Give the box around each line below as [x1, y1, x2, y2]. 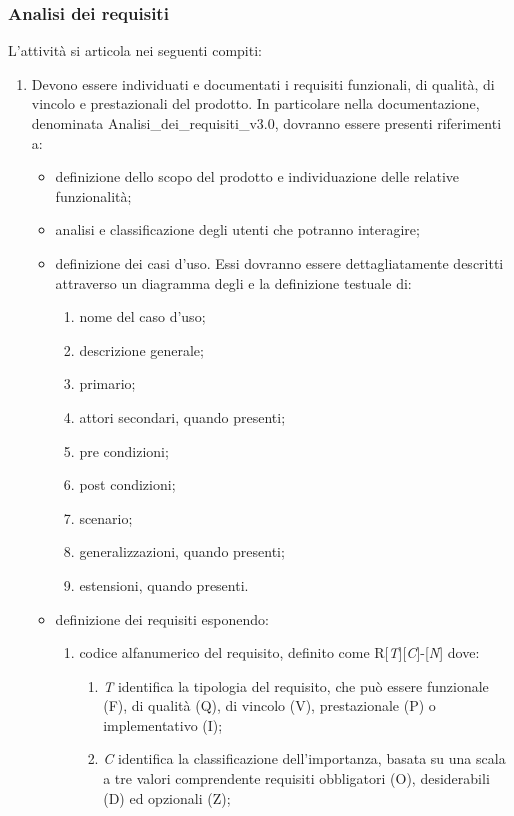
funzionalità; [55, 185, 132, 206]
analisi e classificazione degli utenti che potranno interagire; [55, 219, 420, 240]
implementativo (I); [103, 714, 223, 735]
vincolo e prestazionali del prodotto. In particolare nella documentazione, [31, 93, 480, 114]
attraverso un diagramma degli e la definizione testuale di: [55, 272, 412, 293]
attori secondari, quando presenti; [79, 406, 286, 427]
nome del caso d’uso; [79, 306, 206, 327]
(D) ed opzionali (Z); [103, 787, 231, 808]
